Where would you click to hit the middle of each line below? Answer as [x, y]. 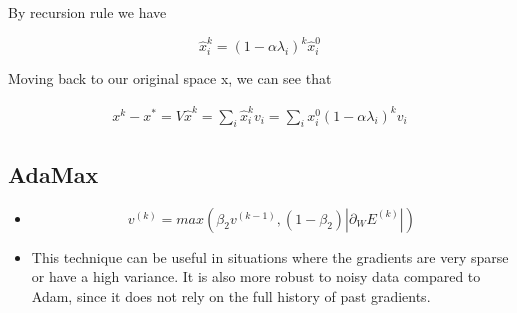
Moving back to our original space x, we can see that [170, 78]
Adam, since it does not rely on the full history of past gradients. [231, 295]
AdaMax [53, 173]
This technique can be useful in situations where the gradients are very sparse [270, 256]
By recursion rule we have [87, 12]
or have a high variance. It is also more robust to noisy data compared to [256, 276]
